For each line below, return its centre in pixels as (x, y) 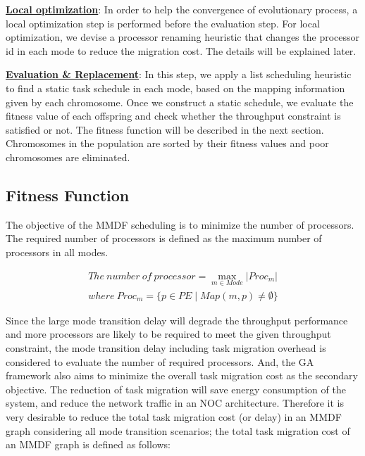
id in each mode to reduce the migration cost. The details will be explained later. (181, 50)
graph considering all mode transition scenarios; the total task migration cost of (178, 430)
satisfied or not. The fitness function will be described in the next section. (165, 129)
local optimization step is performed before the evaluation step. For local (163, 23)
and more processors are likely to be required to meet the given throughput (168, 334)
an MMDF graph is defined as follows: (88, 444)
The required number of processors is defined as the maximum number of (164, 238)
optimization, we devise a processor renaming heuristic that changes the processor (183, 37)
